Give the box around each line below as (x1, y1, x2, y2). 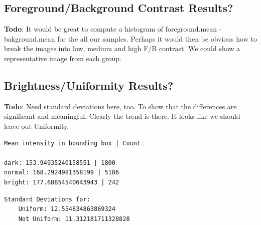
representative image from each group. (4, 53, 121, 63)
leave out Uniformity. (4, 120, 69, 131)
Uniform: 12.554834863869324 (18, 205, 115, 213)
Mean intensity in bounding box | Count (4, 139, 141, 147)
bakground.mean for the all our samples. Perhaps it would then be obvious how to (4, 33, 257, 44)
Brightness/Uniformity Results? (4, 77, 174, 93)
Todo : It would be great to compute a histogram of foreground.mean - (4, 24, 222, 34)
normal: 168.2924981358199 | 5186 (4, 169, 119, 176)
